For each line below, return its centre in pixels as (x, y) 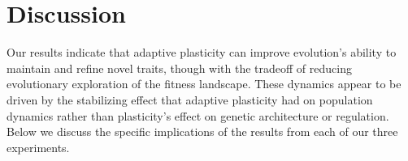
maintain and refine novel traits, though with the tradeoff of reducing (179, 68)
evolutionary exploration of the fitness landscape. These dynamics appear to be (204, 84)
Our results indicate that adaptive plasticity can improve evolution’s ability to (202, 52)
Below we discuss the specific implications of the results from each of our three (202, 131)
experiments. (38, 147)
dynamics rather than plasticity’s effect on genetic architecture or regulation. (198, 115)
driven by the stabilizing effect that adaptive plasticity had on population (190, 99)
